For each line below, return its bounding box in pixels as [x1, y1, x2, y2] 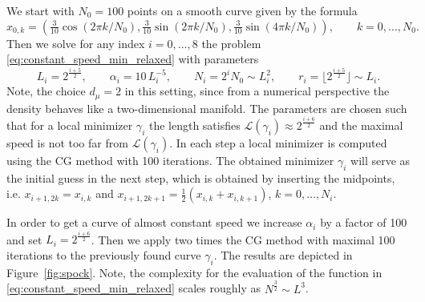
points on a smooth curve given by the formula [127, 2, 358, 18]
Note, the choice [6, 83, 86, 99]
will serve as [350, 151, 411, 168]
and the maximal [319, 116, 403, 133]
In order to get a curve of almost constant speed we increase [6, 214, 302, 231]
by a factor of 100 [320, 214, 407, 231]
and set [6, 231, 42, 248]
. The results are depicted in [213, 246, 353, 263]
